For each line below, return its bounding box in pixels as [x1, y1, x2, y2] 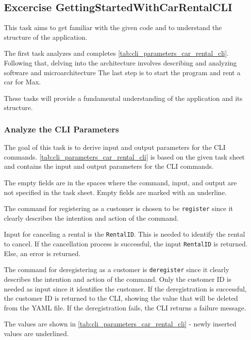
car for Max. [4, 77, 41, 87]
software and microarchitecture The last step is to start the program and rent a [4, 67, 241, 77]
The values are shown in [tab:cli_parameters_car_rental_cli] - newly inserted [4, 319, 236, 329]
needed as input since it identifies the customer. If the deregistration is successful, [4, 283, 247, 293]
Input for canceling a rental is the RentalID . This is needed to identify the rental [4, 229, 245, 239]
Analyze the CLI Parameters [4, 123, 119, 135]
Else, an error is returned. [4, 248, 81, 258]
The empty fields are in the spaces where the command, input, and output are [4, 177, 237, 187]
